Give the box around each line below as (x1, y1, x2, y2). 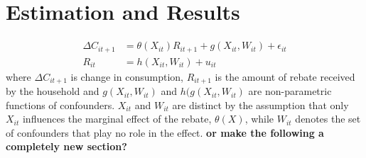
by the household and (6, 84, 99, 98)
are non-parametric (248, 84, 332, 98)
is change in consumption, (70, 69, 183, 84)
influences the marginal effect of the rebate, (22, 111, 212, 126)
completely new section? (6, 139, 127, 154)
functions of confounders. (6, 97, 115, 112)
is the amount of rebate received (215, 69, 355, 84)
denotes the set (295, 111, 361, 126)
